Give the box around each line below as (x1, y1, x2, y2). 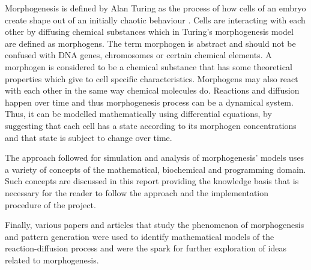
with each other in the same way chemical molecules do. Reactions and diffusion (5, 84, 300, 97)
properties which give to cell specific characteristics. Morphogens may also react (5, 72, 298, 85)
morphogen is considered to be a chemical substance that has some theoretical (5, 60, 292, 73)
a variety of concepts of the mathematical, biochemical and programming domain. (5, 163, 306, 175)
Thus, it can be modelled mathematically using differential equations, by (5, 107, 272, 120)
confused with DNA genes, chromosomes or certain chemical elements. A (5, 49, 272, 61)
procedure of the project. (5, 198, 96, 211)
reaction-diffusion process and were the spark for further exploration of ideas (5, 242, 286, 254)
